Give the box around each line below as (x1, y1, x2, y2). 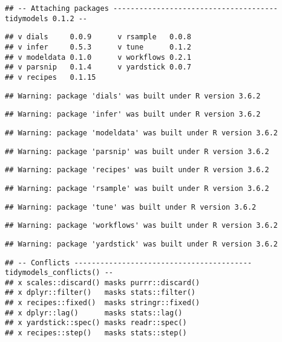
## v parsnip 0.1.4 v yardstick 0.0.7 (5, 63, 191, 72)
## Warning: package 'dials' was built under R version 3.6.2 (5, 91, 261, 100)
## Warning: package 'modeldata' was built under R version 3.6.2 (5, 128, 278, 137)
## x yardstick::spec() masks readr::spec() (5, 318, 187, 327)
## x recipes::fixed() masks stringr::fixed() (5, 298, 200, 308)
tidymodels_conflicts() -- (5, 268, 113, 277)
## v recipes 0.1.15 (5, 73, 96, 82)
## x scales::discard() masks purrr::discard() (5, 278, 200, 287)
